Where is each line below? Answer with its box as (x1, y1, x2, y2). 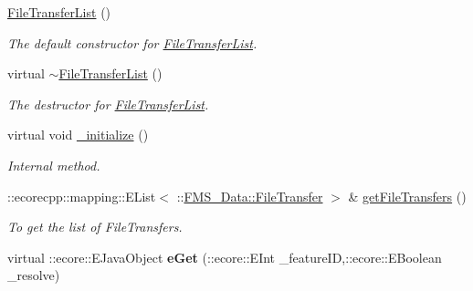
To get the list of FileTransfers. (7, 217, 183, 236)
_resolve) (7, 265, 60, 285)
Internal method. (7, 155, 100, 174)
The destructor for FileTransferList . (7, 94, 209, 113)
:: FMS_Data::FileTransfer (176, 186, 323, 205)
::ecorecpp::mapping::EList (7, 186, 156, 205)
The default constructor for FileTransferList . (7, 33, 258, 52)
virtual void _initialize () (7, 125, 149, 144)
